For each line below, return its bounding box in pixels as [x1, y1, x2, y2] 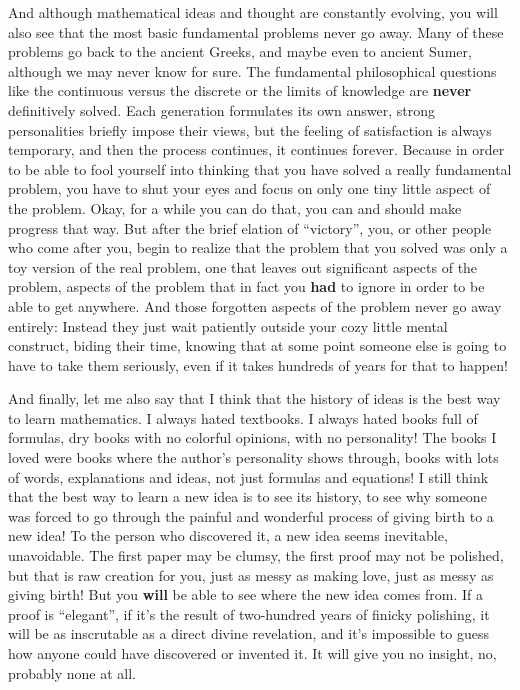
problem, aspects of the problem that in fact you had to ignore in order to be [8, 276, 485, 297]
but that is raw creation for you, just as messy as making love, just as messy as [8, 564, 494, 585]
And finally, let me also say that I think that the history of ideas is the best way [8, 388, 501, 409]
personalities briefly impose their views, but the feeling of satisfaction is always [8, 119, 492, 140]
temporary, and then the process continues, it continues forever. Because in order [8, 139, 505, 160]
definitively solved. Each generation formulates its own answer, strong [8, 99, 435, 120]
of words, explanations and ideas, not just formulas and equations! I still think [8, 466, 489, 487]
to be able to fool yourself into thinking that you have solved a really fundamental [8, 158, 512, 179]
